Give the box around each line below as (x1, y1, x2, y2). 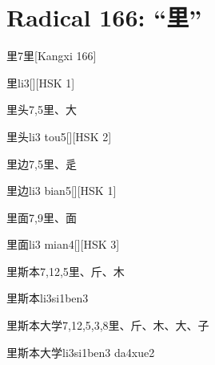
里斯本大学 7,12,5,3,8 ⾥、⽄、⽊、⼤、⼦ (6, 317, 209, 334)
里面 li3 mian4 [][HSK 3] (6, 236, 120, 253)
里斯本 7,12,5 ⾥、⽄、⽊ (6, 262, 125, 279)
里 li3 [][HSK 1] (6, 74, 75, 91)
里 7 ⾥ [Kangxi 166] (6, 47, 97, 64)
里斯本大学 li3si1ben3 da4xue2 (6, 343, 155, 360)
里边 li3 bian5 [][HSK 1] (6, 182, 117, 199)
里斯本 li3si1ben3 (6, 290, 89, 306)
